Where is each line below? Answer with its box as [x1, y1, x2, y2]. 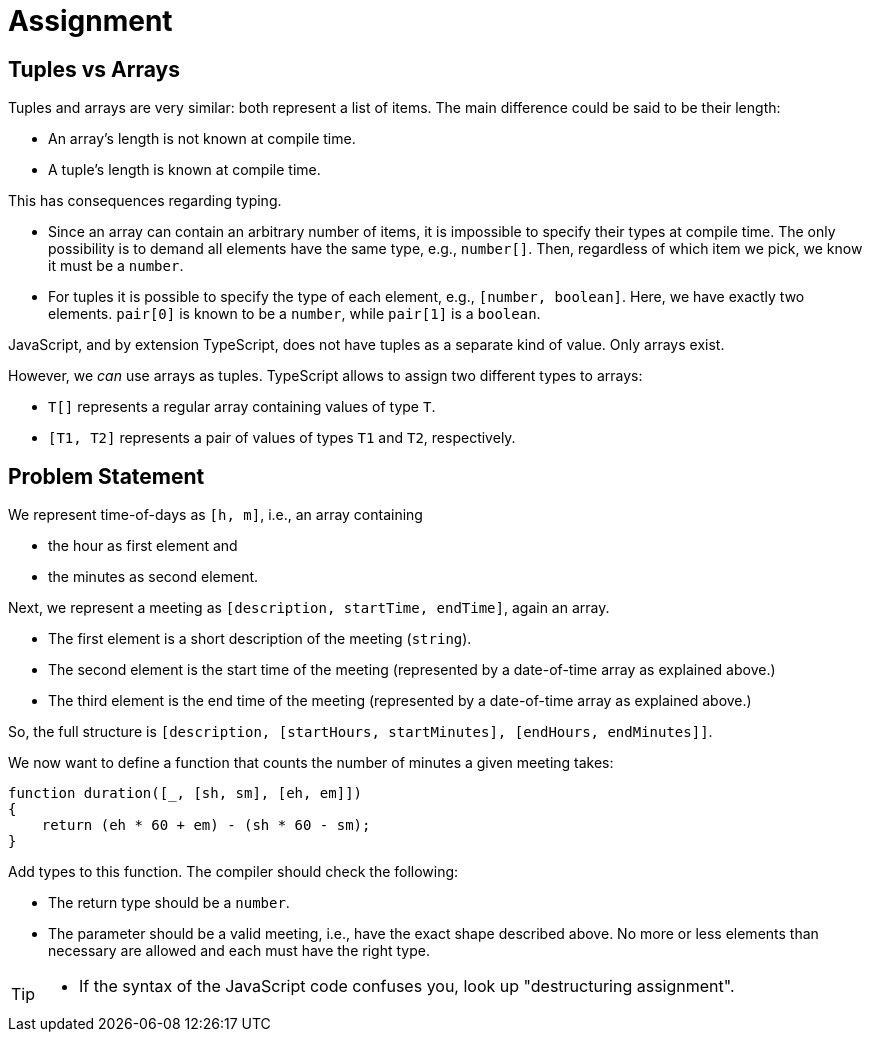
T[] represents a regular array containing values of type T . [48, 398, 436, 416]
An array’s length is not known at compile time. [48, 130, 356, 148]
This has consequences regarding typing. [8, 192, 282, 210]
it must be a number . [48, 257, 184, 275]
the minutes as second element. [48, 568, 259, 586]
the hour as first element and [48, 537, 238, 555]
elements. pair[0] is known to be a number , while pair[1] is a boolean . [48, 305, 541, 323]
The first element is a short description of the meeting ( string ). [48, 630, 472, 648]
